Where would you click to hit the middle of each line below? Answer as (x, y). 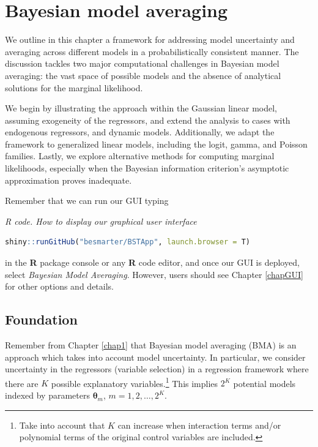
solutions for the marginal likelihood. (74, 87)
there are (22, 383)
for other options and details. (59, 286)
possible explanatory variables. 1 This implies (135, 382)
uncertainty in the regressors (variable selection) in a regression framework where (157, 369)
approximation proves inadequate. (68, 180)
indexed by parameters (47, 395)
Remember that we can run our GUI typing (87, 201)
